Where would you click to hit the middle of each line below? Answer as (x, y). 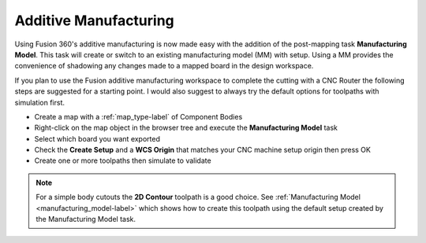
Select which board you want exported (97, 138)
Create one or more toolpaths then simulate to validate (123, 160)
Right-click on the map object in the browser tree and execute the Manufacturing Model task (186, 128)
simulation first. (39, 102)
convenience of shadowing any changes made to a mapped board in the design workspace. (164, 66)
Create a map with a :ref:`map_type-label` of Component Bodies (138, 116)
